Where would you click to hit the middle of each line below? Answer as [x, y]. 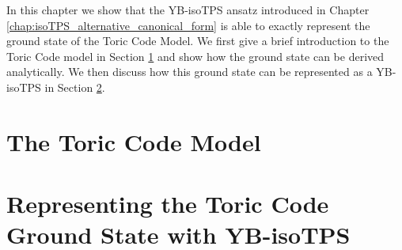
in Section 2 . [75, 87]
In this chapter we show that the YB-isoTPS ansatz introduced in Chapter [188, 9]
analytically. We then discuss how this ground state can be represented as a [190, 72]
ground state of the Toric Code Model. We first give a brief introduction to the [198, 41]
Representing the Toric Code [168, 204]
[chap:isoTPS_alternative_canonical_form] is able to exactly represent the [188, 25]
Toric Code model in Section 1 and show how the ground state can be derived [195, 56]
